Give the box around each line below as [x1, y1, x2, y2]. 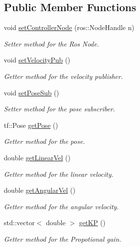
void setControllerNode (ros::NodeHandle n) [4, 22, 135, 32]
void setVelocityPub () [4, 55, 70, 65]
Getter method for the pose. [4, 136, 85, 146]
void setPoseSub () [4, 87, 59, 97]
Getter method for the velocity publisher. [4, 71, 123, 81]
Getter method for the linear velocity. [4, 169, 113, 179]
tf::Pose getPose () [4, 120, 58, 130]
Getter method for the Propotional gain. [4, 233, 122, 244]
